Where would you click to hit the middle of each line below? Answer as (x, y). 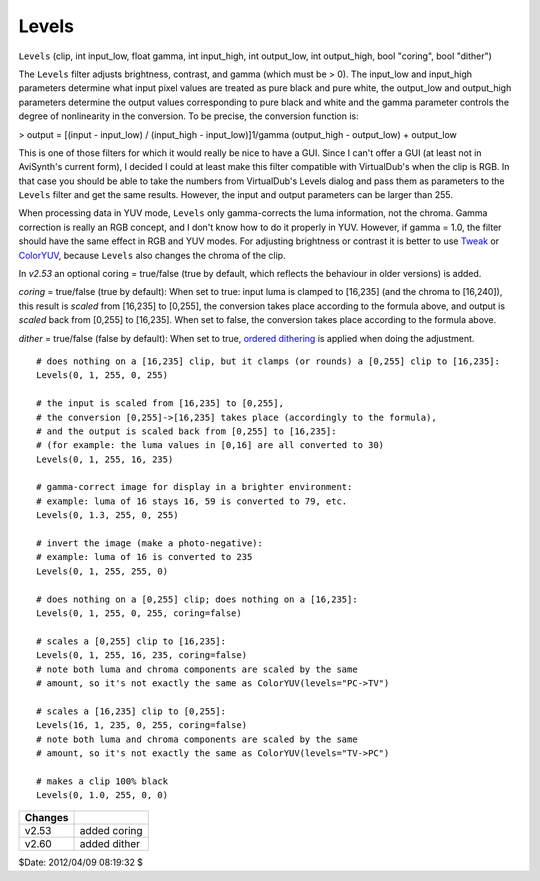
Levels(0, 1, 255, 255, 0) (102, 571)
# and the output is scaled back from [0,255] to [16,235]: (186, 431)
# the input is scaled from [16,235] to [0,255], (160, 403)
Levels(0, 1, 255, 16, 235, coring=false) (142, 655)
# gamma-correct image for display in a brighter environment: (194, 487)
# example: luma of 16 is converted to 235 (144, 557)
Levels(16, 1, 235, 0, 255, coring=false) (142, 725)
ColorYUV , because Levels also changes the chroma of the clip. (152, 255)
